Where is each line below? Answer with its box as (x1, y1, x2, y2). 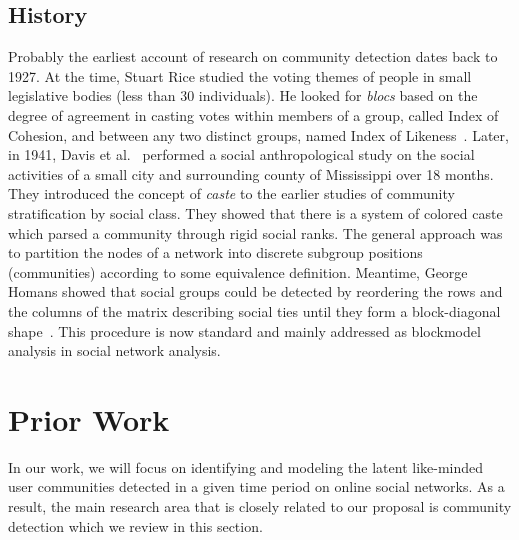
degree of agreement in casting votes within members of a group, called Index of (8, 104, 499, 125)
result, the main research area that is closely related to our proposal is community (8, 496, 512, 517)
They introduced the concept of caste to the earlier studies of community (8, 183, 455, 204)
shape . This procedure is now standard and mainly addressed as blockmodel (8, 320, 481, 341)
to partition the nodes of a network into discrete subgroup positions (8, 242, 423, 263)
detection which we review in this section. (8, 515, 263, 536)
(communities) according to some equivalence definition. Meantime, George (8, 261, 468, 282)
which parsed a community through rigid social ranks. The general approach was (8, 222, 503, 243)
